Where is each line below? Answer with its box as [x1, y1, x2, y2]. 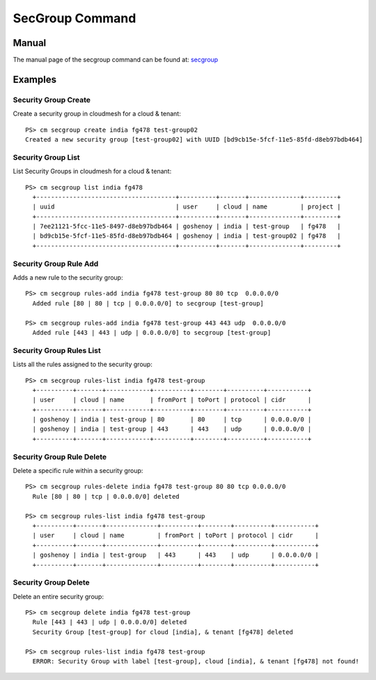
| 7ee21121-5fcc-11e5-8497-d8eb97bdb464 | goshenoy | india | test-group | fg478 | [32, 222, 341, 230]
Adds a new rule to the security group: [13, 273, 123, 282]
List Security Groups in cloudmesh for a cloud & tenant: [13, 167, 172, 176]
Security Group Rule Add [13, 259, 99, 269]
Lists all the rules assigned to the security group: [13, 360, 152, 369]
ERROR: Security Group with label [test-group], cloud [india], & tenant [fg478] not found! [32, 657, 360, 665]
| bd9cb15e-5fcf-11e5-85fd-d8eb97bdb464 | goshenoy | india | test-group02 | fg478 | [32, 232, 341, 240]
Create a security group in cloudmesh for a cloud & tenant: [13, 109, 181, 118]
